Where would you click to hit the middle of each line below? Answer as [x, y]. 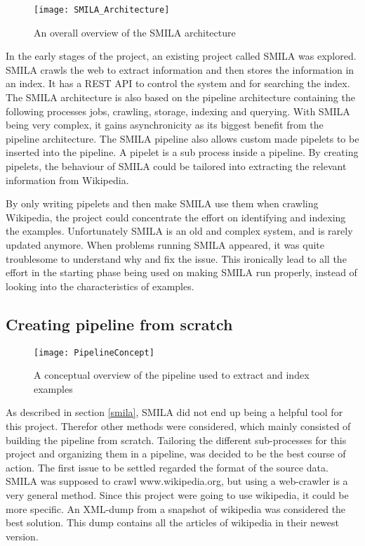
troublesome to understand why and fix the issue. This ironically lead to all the [176, 258]
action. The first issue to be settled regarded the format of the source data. [167, 467]
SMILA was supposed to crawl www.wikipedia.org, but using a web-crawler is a [177, 481]
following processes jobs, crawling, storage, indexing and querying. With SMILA [178, 111]
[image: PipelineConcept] [94, 352]
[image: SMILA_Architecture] [102, 10]
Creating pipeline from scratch [119, 324]
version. [22, 536]
